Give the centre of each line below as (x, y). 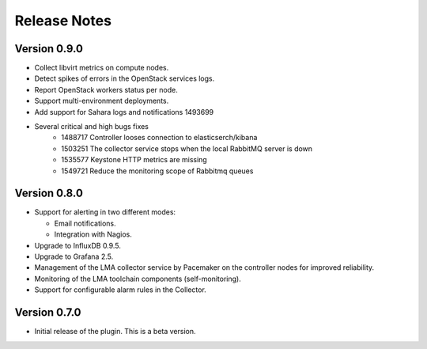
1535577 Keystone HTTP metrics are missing (134, 160)
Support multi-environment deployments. (102, 101)
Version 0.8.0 (49, 193)
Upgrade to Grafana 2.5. (74, 256)
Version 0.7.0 (48, 313)
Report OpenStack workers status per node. (106, 89)
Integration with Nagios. (93, 234)
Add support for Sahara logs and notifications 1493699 (124, 112)
